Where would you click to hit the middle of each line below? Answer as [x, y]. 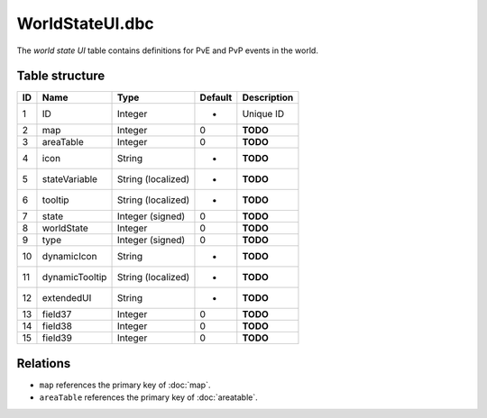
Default [216, 97]
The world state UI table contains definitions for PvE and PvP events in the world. [168, 50]
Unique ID [263, 114]
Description [268, 97]
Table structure [61, 76]
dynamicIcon [69, 257]
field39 [57, 338]
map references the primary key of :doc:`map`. [125, 385]
